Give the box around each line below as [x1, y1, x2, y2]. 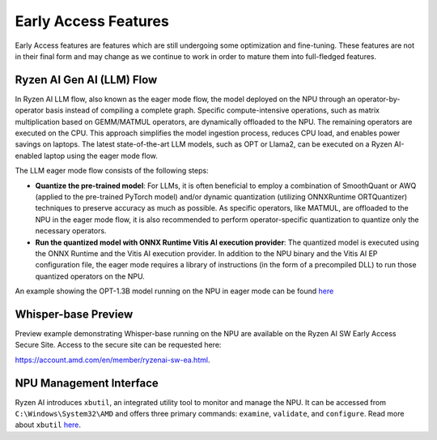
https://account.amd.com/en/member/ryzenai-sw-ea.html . [15, 355, 210, 365]
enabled [15, 151, 42, 160]
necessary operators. [35, 226, 107, 236]
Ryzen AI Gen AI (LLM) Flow [15, 73, 158, 87]
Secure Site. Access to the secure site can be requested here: [15, 340, 222, 350]
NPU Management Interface [15, 376, 159, 390]
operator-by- [357, 94, 401, 104]
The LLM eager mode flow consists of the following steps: [15, 166, 210, 176]
